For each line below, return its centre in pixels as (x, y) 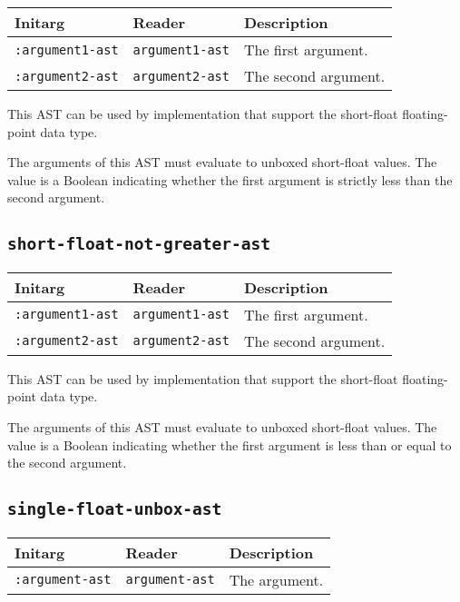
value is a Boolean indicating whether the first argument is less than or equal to (230, 444)
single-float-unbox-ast (115, 509)
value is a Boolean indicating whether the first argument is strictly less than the (230, 179)
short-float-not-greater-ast (139, 244)
